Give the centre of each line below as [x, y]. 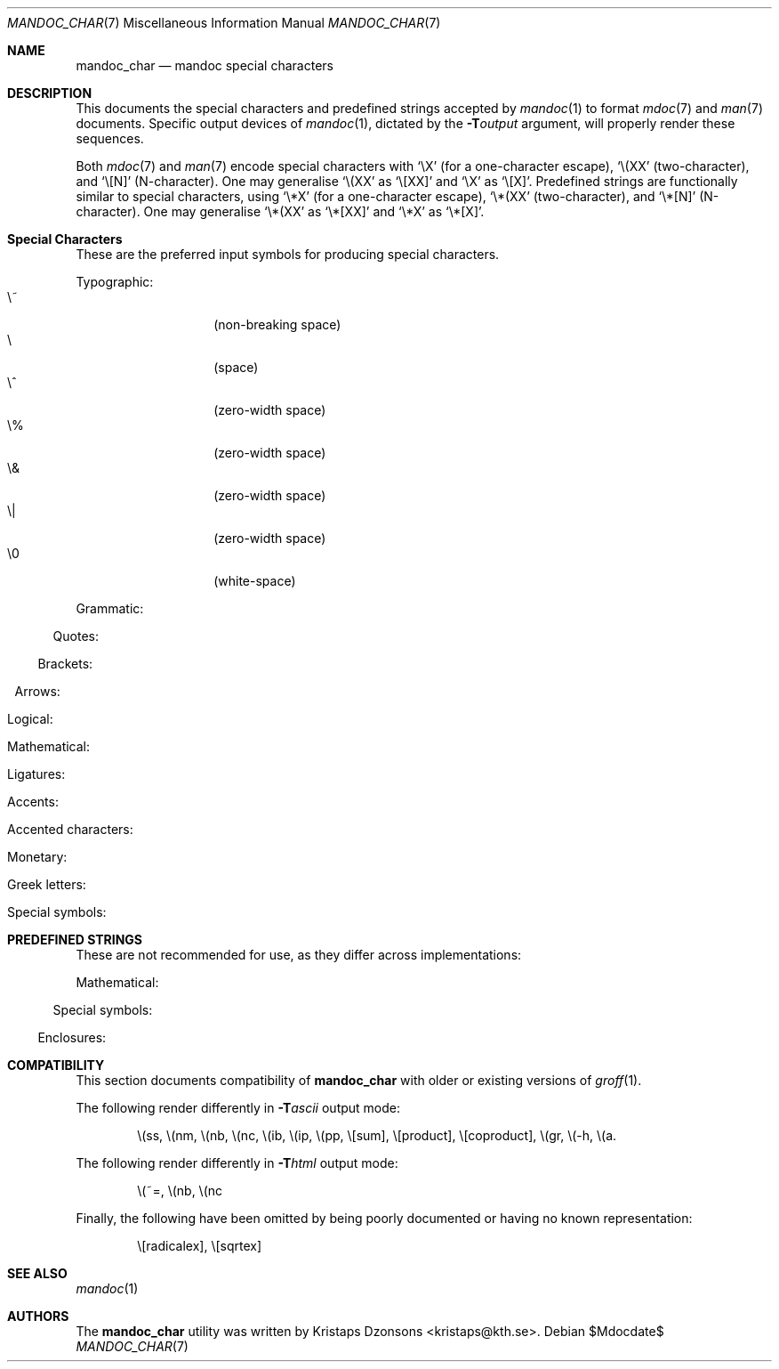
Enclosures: [72, 1037]
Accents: [33, 802]
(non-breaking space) [277, 324]
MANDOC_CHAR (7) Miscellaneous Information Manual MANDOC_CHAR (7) [224, 23]
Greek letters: [47, 884]
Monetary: [37, 857]
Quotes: [76, 636]
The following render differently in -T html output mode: [237, 1163]
